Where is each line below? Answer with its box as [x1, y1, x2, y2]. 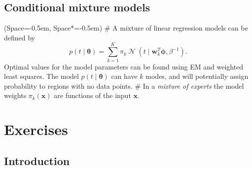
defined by [4, 32, 36, 42]
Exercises [4, 119, 68, 139]
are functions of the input [54, 90, 131, 101]
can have [111, 71, 138, 81]
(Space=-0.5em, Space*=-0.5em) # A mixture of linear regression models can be [4, 23, 248, 33]
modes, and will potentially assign [145, 71, 249, 81]
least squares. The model [4, 71, 79, 81]
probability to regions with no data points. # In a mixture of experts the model [4, 80, 244, 91]
